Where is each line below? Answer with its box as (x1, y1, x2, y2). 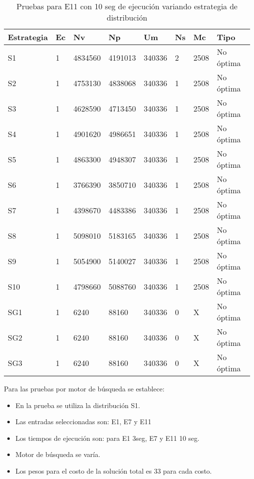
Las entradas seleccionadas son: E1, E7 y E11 (15, 416, 151, 427)
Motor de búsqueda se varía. (15, 449, 101, 459)
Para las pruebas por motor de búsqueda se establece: (4, 384, 165, 393)
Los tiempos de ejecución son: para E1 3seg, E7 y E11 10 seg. (15, 433, 200, 443)
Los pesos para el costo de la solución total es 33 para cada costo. (15, 465, 212, 476)
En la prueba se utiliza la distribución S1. (15, 400, 140, 410)
